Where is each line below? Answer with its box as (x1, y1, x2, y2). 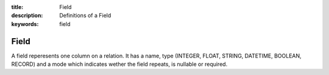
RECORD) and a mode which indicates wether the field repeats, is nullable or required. (11, 60, 228, 68)
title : (11, 4, 24, 10)
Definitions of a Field (59, 12, 111, 19)
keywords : (11, 20, 39, 27)
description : (11, 12, 43, 19)
